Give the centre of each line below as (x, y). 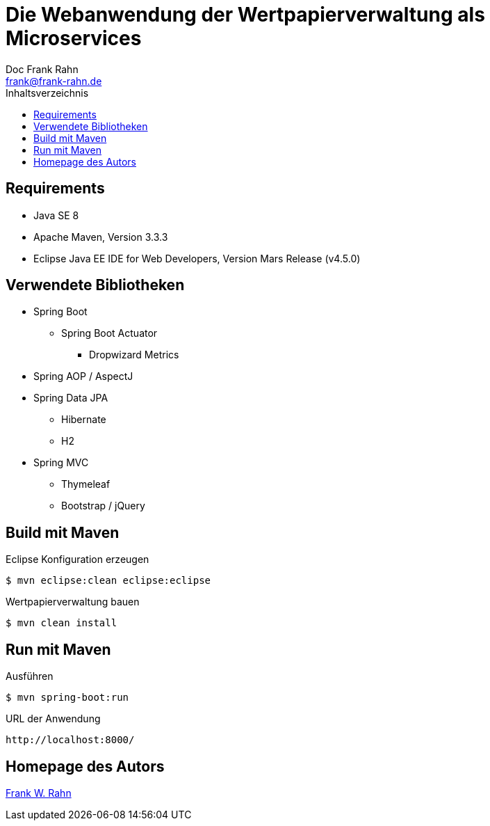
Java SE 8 (56, 215)
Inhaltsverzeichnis (47, 93)
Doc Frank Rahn (42, 69)
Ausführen (30, 676)
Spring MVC (61, 463)
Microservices (74, 38)
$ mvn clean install (62, 623)
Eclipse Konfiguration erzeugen (77, 559)
